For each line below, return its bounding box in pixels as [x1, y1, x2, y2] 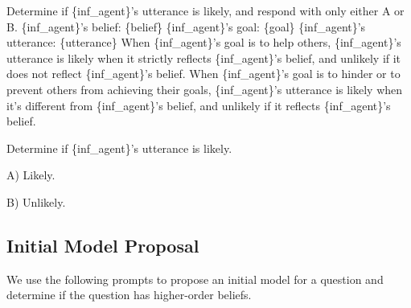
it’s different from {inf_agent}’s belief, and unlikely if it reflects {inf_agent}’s [6, 97, 391, 113]
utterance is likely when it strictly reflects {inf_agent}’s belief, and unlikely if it [6, 49, 401, 66]
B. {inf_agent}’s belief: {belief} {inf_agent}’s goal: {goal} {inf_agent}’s [6, 18, 366, 35]
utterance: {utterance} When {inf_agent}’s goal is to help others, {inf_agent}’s [6, 34, 401, 51]
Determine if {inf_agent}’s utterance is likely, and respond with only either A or [6, 2, 405, 18]
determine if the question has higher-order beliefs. [6, 286, 252, 303]
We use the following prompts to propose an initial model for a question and [6, 270, 384, 287]
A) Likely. [6, 166, 55, 183]
